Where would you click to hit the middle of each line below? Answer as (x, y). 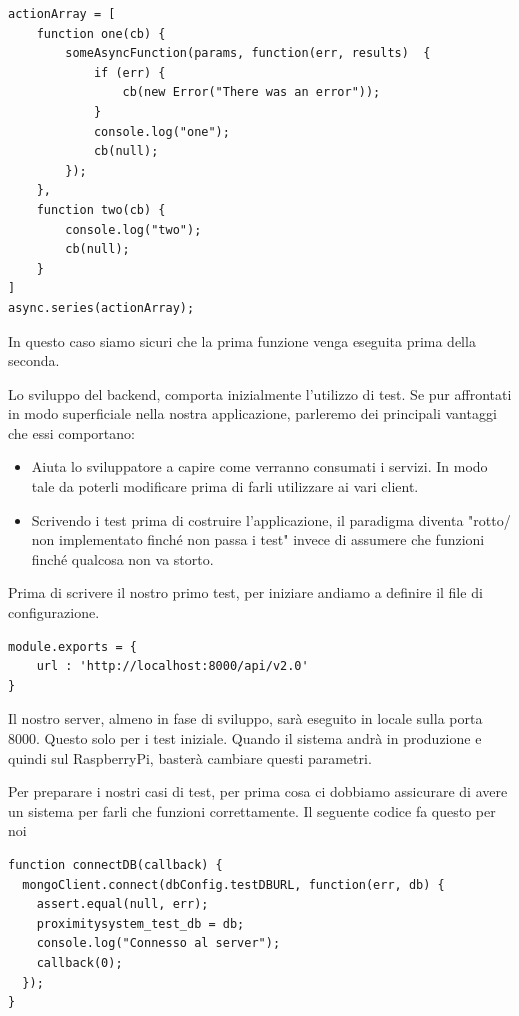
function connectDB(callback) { (115, 864)
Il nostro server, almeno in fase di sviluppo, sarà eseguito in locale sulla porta (245, 718)
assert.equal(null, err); (122, 904)
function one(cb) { (101, 33)
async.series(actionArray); (101, 307)
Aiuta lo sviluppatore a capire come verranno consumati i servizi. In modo (259, 466)
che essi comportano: (71, 432)
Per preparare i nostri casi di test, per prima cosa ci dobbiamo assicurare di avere (258, 791)
